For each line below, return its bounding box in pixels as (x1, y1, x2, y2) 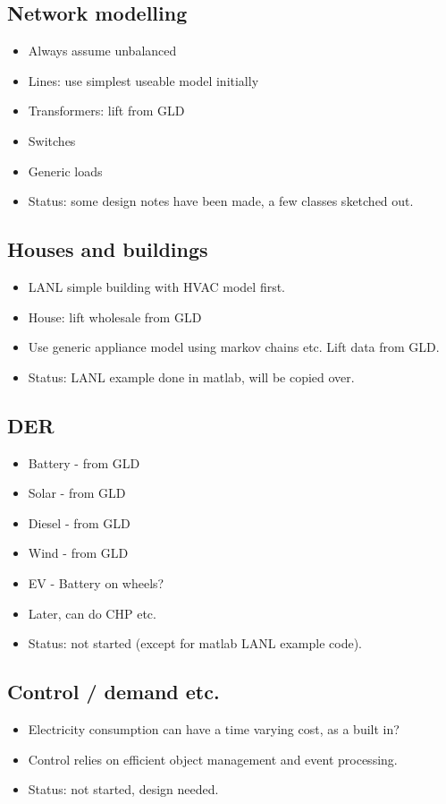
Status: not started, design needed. (28, 780, 219, 799)
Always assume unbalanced (28, 41, 177, 60)
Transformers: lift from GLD (28, 101, 185, 120)
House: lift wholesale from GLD (28, 307, 202, 326)
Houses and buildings (7, 235, 208, 263)
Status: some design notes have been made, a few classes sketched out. (28, 192, 414, 210)
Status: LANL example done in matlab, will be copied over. (28, 367, 355, 386)
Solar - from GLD (28, 483, 126, 502)
